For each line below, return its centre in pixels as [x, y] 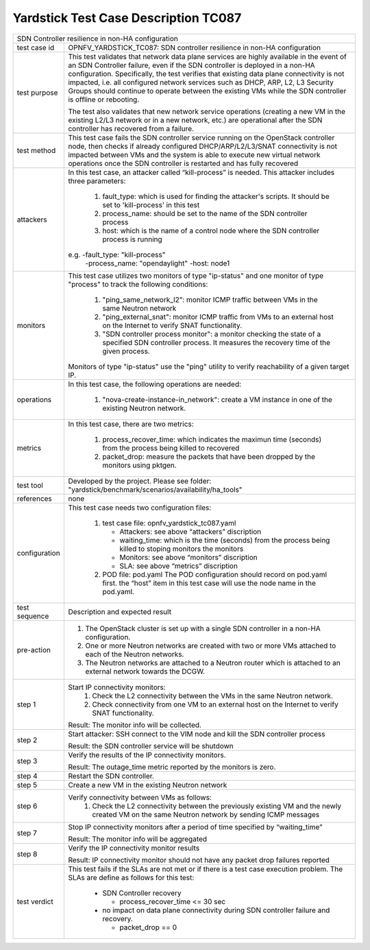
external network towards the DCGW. [145, 671]
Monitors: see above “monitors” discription [188, 557]
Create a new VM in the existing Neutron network [148, 785]
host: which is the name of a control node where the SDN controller [211, 230]
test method [36, 150]
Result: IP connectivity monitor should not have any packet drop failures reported [199, 859]
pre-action [34, 650]
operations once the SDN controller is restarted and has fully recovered [183, 163]
